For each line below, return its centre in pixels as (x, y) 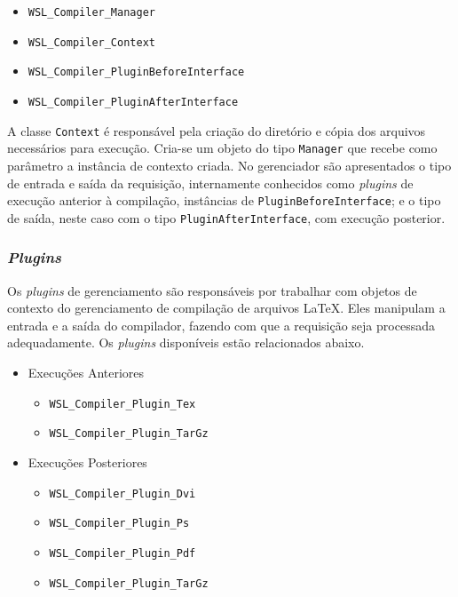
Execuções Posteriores (87, 462)
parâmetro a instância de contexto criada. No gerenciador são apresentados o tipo (229, 165)
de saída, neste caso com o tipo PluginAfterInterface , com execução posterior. (226, 217)
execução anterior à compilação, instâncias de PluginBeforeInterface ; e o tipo (224, 200)
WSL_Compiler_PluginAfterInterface (133, 102)
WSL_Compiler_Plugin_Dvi (122, 494)
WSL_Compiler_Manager (91, 12)
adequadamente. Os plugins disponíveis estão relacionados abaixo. (186, 342)
